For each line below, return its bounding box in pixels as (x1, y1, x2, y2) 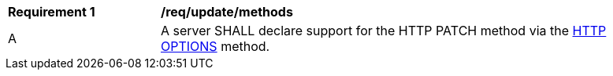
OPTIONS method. (161, 38, 270, 54)
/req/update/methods (161, 4, 293, 20)
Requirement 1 (8, 4, 95, 20)
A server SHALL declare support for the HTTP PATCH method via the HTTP (161, 23, 607, 38)
